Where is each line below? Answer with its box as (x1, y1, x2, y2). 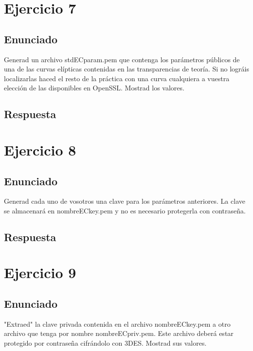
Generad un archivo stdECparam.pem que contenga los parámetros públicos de (4, 54, 240, 64)
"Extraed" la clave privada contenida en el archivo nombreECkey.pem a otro (4, 318, 231, 329)
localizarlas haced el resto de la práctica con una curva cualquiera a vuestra (4, 73, 230, 83)
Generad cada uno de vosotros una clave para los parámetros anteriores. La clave (4, 196, 245, 206)
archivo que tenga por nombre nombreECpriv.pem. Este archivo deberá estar (4, 328, 234, 338)
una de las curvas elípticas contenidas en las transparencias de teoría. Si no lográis (4, 64, 250, 74)
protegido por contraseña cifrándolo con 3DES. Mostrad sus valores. (4, 338, 207, 348)
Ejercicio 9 (4, 263, 76, 282)
